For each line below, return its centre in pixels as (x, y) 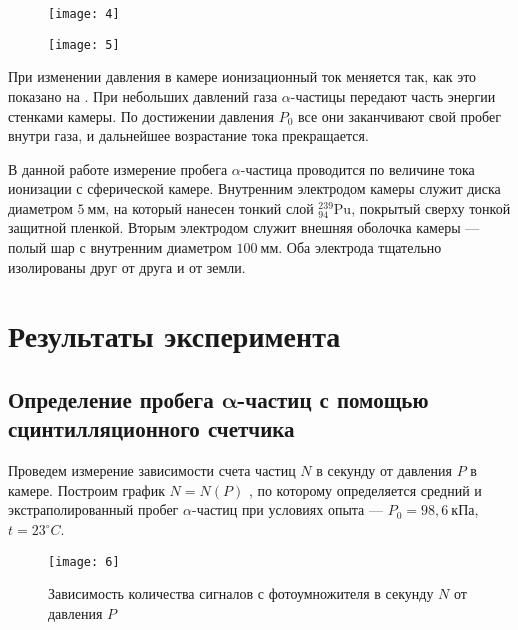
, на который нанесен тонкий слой (209, 207)
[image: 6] (84, 561)
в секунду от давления (384, 470)
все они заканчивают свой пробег (399, 115)
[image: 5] (84, 44)
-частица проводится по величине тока (357, 168)
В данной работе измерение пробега (118, 168)
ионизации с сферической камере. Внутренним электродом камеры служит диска (254, 188)
